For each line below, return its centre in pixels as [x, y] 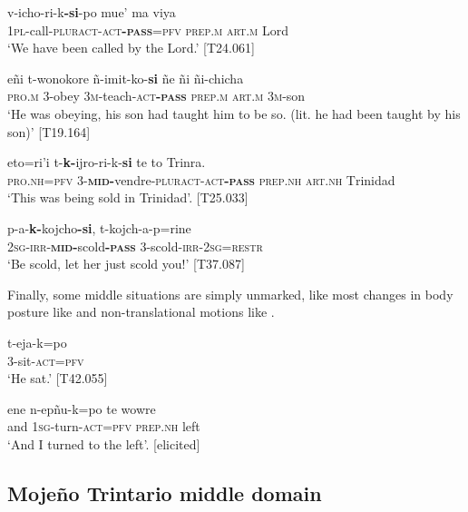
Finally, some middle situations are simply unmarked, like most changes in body [230, 294]
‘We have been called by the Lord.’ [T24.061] [131, 48]
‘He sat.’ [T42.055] [58, 378]
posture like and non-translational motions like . [141, 312]
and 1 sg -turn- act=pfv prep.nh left [104, 426]
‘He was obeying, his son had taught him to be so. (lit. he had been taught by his [234, 113]
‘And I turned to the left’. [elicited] [104, 443]
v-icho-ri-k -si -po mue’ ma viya [92, 12]
